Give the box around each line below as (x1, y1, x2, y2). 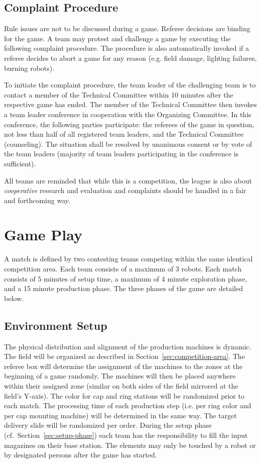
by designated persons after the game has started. (4, 449, 157, 460)
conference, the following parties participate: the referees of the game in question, (4, 119, 254, 129)
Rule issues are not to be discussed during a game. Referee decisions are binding (4, 23, 250, 34)
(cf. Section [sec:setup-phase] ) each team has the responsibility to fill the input (4, 429, 248, 440)
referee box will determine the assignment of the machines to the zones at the (4, 360, 243, 371)
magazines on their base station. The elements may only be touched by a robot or (4, 439, 256, 450)
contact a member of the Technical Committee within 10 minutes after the (4, 89, 233, 100)
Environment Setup (4, 317, 107, 333)
